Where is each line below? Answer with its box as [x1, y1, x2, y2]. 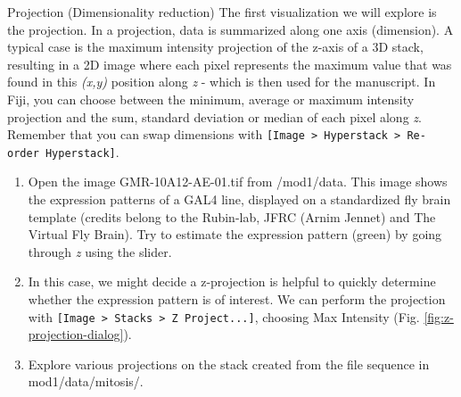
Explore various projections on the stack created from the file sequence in [28, 354, 430, 373]
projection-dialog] [28, 325, 124, 343]
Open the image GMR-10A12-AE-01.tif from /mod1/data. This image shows [28, 172, 448, 191]
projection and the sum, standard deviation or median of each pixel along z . [7, 107, 422, 126]
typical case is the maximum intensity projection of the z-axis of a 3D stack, [7, 37, 424, 56]
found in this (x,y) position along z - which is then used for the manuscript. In [7, 72, 436, 91]
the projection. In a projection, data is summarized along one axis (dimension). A [7, 20, 454, 38]
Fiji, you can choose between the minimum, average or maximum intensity [7, 89, 415, 108]
